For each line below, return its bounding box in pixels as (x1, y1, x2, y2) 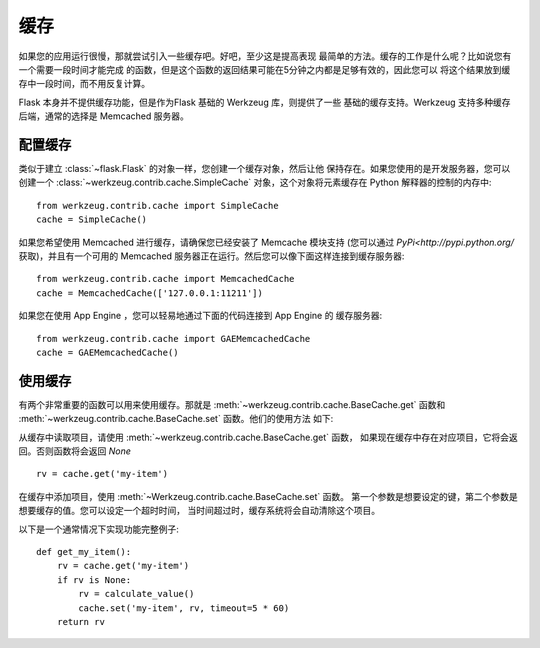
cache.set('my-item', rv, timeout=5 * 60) (78, 602, 290, 614)
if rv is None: (56, 574, 132, 585)
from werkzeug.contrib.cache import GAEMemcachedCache (36, 333, 311, 344)
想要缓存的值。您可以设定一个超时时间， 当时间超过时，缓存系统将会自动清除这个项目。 (18, 505, 380, 517)
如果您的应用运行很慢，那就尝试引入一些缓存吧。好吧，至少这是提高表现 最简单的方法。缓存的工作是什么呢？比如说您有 (18, 50, 512, 62)
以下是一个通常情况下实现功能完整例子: (18, 523, 180, 535)
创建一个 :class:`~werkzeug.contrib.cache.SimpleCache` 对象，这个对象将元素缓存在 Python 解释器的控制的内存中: (18, 176, 492, 189)
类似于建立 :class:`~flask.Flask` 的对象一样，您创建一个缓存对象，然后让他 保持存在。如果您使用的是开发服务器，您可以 (18, 163, 511, 175)
